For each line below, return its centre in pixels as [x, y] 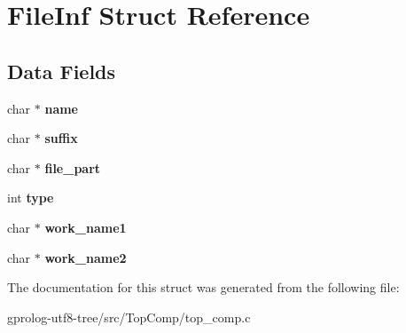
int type [31, 198]
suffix [61, 138]
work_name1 [86, 227]
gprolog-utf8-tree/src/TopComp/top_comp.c [129, 317]
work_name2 [86, 257]
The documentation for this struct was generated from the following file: [203, 287]
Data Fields [62, 71]
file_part [73, 167]
